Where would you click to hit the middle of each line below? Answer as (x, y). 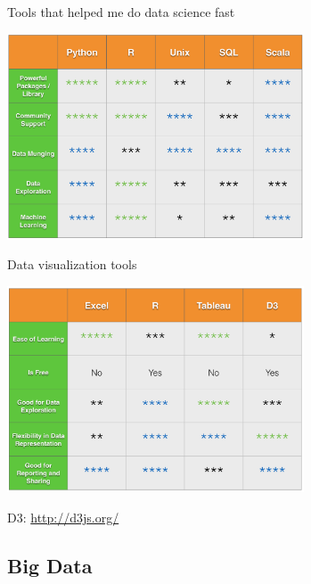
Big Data (50, 565)
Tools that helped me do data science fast (121, 12)
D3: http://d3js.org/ (63, 517)
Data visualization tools (72, 264)
